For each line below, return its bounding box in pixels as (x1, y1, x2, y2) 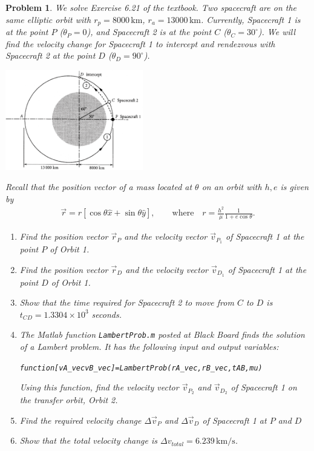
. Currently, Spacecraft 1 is (200, 13, 301, 25)
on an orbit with (201, 180, 262, 193)
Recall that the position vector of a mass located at (5, 180, 192, 193)
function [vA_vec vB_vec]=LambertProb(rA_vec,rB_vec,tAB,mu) (19, 363, 263, 372)
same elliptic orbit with (5, 13, 91, 25)
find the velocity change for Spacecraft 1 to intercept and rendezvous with (5, 37, 275, 50)
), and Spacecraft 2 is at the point (87, 25, 212, 38)
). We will (258, 25, 296, 38)
